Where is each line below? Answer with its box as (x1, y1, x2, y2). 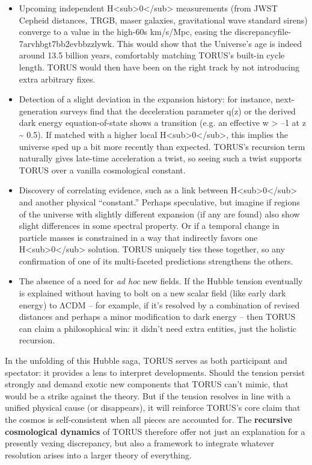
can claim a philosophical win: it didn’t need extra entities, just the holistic (19, 322, 296, 334)
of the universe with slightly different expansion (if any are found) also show (19, 207, 300, 220)
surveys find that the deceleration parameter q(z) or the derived (60, 104, 296, 117)
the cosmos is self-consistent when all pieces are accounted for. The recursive (5, 413, 293, 425)
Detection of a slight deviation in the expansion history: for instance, (19, 93, 273, 105)
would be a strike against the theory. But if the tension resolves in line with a (5, 389, 291, 402)
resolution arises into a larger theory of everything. (5, 448, 192, 461)
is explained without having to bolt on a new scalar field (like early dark (19, 287, 286, 299)
